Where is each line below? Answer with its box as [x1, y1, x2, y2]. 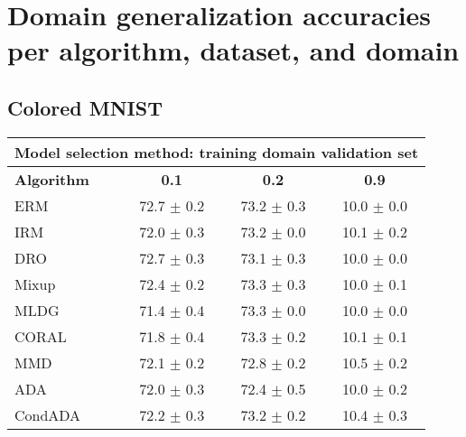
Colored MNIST [7, 93, 163, 121]
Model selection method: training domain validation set [14, 141, 419, 163]
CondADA [14, 404, 81, 425]
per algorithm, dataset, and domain [7, 32, 460, 69]
